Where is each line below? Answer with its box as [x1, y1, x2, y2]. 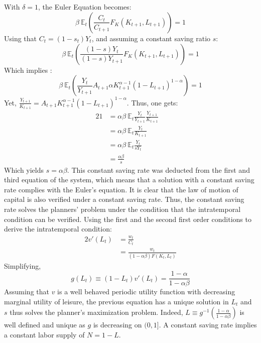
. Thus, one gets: [126, 97, 178, 107]
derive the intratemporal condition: [4, 223, 112, 234]
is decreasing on [93, 319, 142, 330]
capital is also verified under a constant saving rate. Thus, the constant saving [4, 194, 244, 204]
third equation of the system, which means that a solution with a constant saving [4, 174, 254, 185]
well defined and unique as [4, 319, 85, 330]
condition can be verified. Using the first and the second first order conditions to [4, 213, 251, 224]
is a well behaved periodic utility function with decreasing [57, 286, 235, 297]
